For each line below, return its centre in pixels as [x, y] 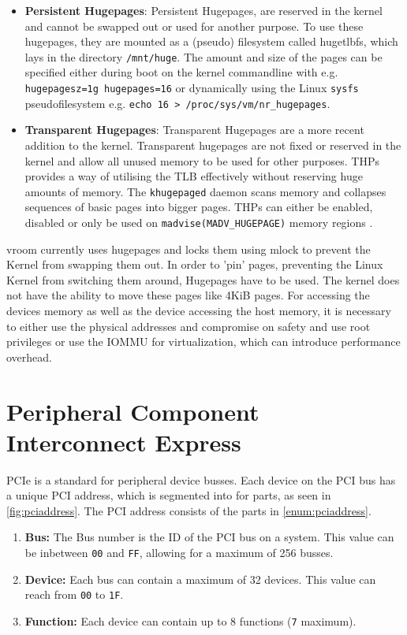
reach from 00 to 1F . [74, 594]
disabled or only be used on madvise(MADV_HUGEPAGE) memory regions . [199, 222]
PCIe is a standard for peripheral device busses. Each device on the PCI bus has [201, 479]
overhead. [29, 356]
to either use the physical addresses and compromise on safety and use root [189, 326]
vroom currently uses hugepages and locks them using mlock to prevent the [189, 249]
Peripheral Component [133, 411]
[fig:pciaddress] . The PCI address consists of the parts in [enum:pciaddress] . [189, 510]
